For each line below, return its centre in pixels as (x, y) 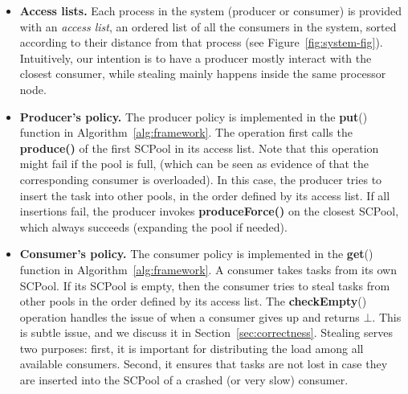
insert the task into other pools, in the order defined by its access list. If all (205, 195)
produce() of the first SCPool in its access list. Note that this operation (199, 148)
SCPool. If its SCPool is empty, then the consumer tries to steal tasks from (205, 285)
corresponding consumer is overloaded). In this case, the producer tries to (201, 179)
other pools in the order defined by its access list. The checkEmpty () (193, 301)
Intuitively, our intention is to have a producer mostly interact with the (196, 57)
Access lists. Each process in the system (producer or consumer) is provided (210, 10)
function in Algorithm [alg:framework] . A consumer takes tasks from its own (208, 269)
